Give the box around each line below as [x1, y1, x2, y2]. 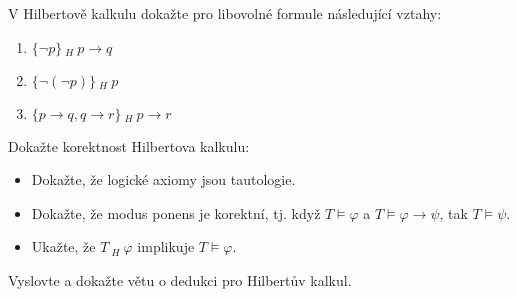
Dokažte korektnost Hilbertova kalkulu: [8, 135, 250, 156]
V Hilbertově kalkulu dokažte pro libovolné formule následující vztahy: [8, 3, 442, 23]
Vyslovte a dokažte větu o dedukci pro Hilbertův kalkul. [8, 269, 352, 290]
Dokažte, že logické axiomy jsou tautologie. [31, 169, 296, 190]
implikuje [137, 236, 195, 257]
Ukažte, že [31, 236, 96, 257]
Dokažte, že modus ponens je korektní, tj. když [31, 202, 321, 223]
